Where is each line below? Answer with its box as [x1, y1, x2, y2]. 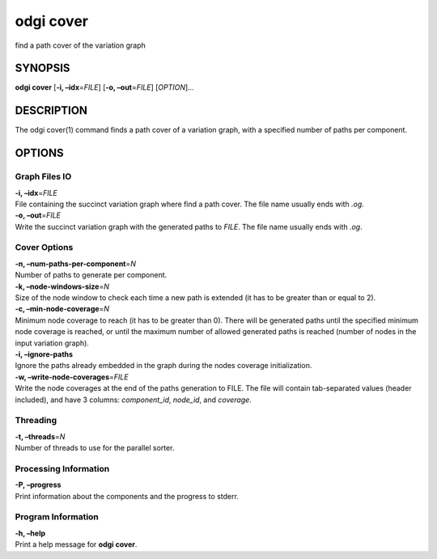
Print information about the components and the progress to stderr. [15, 491, 239, 501]
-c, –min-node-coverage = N [15, 304, 109, 314]
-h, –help [15, 528, 46, 538]
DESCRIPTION [15, 104, 88, 117]
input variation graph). [15, 338, 89, 348]
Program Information [15, 511, 99, 523]
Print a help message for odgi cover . [15, 540, 138, 549]
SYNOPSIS [15, 61, 70, 75]
